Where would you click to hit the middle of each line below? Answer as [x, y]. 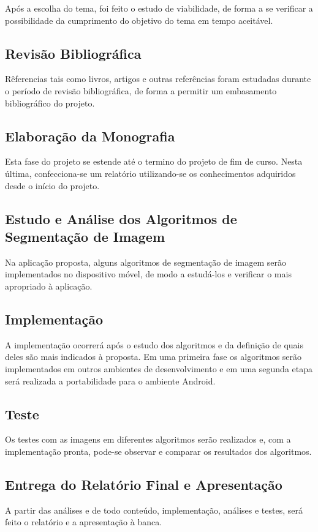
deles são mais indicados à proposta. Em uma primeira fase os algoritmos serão [153, 357]
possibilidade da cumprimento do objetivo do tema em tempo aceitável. [139, 20]
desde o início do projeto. [52, 185]
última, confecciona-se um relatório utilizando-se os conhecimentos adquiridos [150, 173]
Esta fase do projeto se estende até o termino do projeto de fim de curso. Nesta [154, 161]
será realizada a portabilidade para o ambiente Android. [110, 380]
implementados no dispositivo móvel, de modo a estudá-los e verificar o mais [148, 274]
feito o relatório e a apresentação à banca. [84, 522]
